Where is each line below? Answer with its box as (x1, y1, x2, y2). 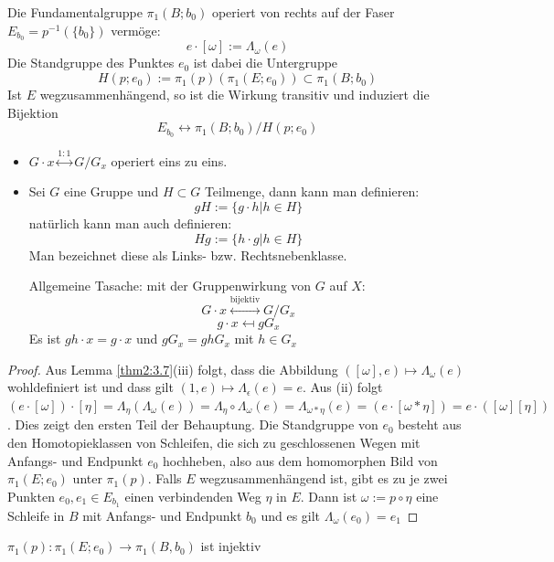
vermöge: (111, 20, 161, 39)
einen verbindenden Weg (124, 486, 261, 505)
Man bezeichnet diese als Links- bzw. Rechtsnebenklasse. (28, 245, 347, 264)
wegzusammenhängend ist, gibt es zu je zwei (199, 469, 448, 488)
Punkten (7, 486, 55, 505)
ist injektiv (200, 536, 261, 556)
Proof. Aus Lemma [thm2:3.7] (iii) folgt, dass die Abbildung (7, 359, 338, 378)
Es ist (28, 329, 61, 348)
